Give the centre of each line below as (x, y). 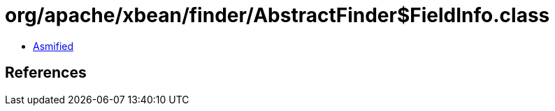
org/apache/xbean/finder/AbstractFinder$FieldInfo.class (277, 15)
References (46, 73)
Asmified (53, 46)
